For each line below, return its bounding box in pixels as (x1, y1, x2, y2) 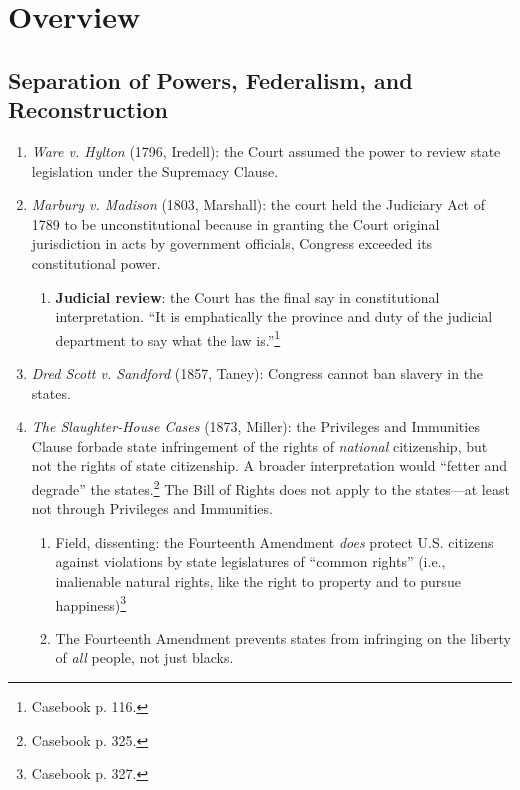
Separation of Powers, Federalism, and (8, 64, 413, 95)
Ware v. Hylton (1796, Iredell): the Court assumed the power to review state (31, 140, 501, 161)
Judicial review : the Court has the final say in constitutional (55, 286, 440, 307)
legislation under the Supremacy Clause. (31, 160, 279, 181)
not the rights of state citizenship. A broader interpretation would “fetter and (31, 455, 508, 476)
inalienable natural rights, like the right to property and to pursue (55, 570, 461, 591)
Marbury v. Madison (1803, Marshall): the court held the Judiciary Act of (31, 194, 486, 215)
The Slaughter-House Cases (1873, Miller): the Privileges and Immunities (31, 416, 480, 437)
